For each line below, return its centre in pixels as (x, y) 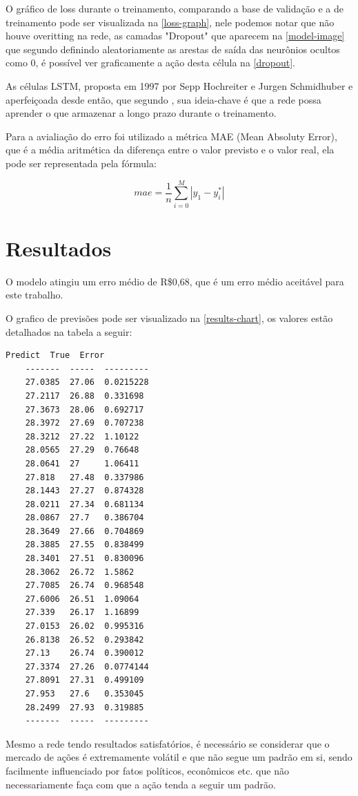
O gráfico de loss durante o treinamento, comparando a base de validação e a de (175, 8)
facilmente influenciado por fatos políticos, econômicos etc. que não (147, 770)
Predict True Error (55, 356)
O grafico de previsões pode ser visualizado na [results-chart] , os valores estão (169, 318)
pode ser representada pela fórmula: (81, 163)
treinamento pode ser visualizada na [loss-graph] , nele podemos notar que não (170, 22)
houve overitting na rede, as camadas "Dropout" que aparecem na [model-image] (175, 36)
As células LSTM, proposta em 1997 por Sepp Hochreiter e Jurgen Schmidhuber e (179, 85)
